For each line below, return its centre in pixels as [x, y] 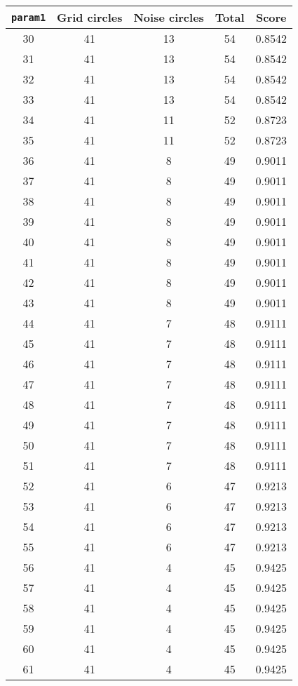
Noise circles [169, 17]
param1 [29, 17]
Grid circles [90, 17]
